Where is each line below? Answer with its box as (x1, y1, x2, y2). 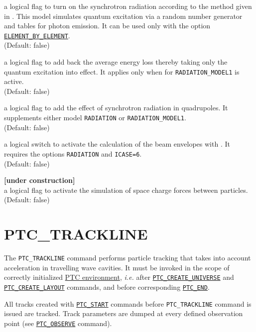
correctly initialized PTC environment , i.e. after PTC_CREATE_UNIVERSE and (4, 272, 234, 282)
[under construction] (4, 175, 75, 185)
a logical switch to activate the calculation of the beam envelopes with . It (4, 139, 230, 149)
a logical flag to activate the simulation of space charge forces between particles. (4, 184, 248, 195)
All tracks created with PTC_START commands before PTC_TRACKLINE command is (4, 298, 252, 309)
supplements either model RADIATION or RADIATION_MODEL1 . (4, 112, 186, 123)
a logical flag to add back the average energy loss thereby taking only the (4, 57, 228, 67)
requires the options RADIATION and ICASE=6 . (4, 148, 142, 159)
